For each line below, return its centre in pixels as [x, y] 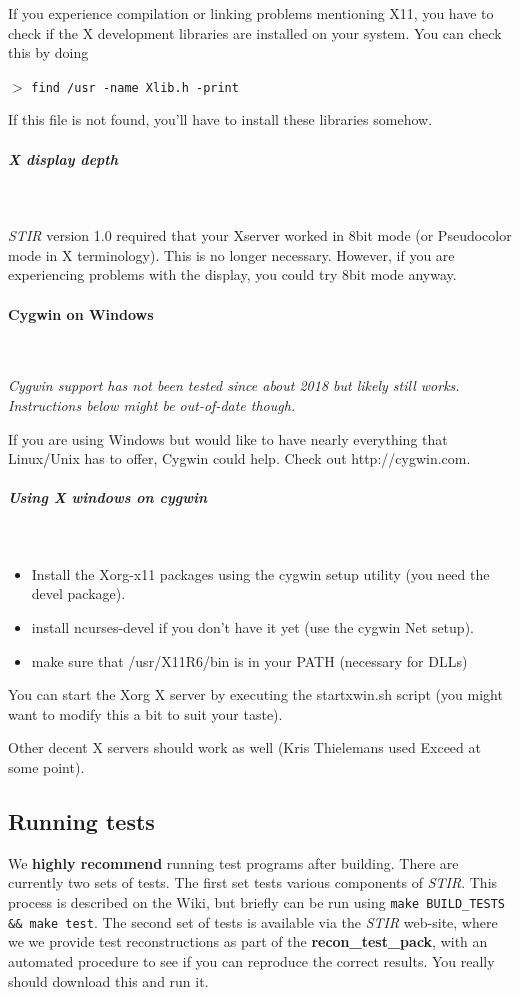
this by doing [48, 52]
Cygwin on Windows [81, 313]
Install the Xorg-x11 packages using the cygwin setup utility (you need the [260, 573]
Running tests [81, 821]
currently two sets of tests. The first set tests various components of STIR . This [253, 882]
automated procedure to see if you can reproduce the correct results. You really [251, 960]
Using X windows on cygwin [108, 497]
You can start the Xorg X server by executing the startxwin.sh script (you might [255, 694]
